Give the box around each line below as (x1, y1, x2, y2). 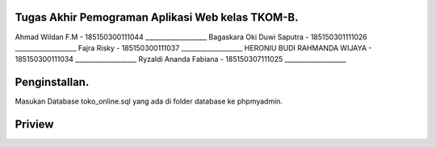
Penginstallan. (15, 76, 90, 89)
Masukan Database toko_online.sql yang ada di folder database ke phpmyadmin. (15, 96, 283, 106)
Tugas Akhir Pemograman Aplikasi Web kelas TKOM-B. (15, 10, 299, 24)
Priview (15, 117, 54, 132)
